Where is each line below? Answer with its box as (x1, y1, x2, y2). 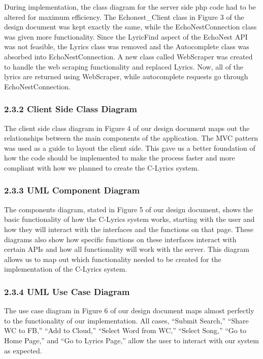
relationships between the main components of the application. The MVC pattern (4, 133, 258, 143)
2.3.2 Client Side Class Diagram (4, 103, 137, 115)
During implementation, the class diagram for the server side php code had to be (4, 2, 256, 12)
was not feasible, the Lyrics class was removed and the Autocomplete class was (4, 41, 249, 52)
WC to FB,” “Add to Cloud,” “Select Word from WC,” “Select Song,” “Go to (4, 325, 246, 336)
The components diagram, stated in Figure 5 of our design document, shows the (4, 204, 253, 214)
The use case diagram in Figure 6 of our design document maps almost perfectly (4, 305, 254, 316)
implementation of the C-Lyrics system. (4, 264, 127, 274)
